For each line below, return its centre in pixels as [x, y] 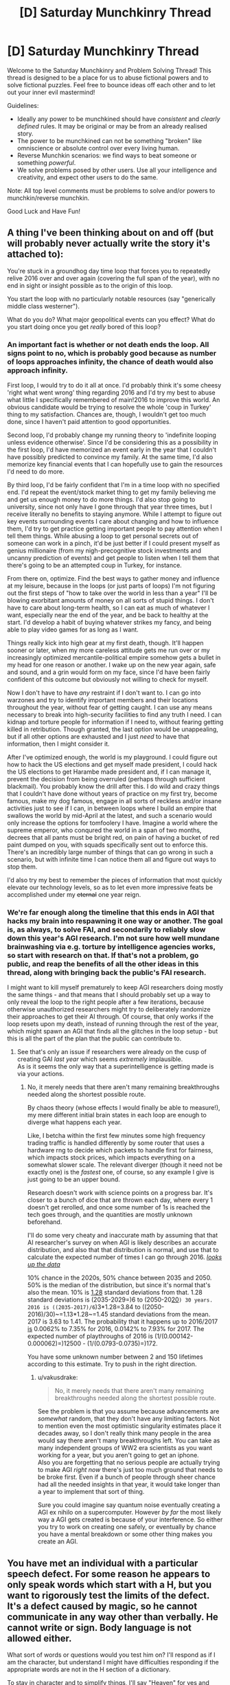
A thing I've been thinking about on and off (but [111, 233]
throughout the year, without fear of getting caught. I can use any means [110, 707]
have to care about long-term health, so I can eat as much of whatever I [108, 608]
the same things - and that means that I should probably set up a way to [109, 995]
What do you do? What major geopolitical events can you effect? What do [111, 319]
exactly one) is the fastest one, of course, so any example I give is [121, 1172]
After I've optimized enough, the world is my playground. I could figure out [112, 757]
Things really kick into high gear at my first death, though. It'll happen [105, 643]
